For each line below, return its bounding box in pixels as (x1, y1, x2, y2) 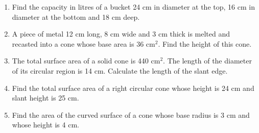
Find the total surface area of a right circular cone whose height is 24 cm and (12, 82, 254, 93)
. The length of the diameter (163, 55, 252, 66)
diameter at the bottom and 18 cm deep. (12, 11, 140, 22)
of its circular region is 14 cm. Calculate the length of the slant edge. (12, 65, 228, 76)
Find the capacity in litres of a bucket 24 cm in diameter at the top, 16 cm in (12, 2, 255, 12)
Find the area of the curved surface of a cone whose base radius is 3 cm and (12, 109, 250, 120)
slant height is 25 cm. (12, 92, 79, 103)
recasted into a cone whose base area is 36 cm (12, 38, 155, 49)
